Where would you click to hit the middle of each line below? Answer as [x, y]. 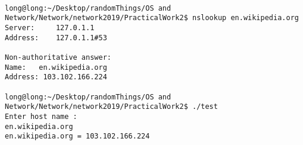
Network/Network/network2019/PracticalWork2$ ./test [111, 107]
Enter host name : [41, 116]
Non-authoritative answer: [58, 57]
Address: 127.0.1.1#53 [56, 38]
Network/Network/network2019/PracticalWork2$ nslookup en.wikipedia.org [152, 18]
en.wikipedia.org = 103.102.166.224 [77, 136]
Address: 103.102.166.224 [56, 77]
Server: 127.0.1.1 [50, 28]
